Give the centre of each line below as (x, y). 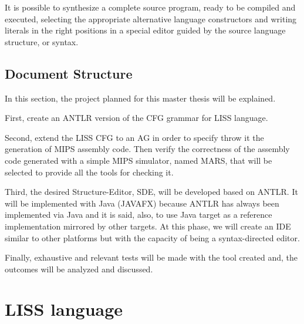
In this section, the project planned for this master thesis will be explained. (140, 98)
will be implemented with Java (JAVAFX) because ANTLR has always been (142, 203)
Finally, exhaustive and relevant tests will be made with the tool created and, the (151, 257)
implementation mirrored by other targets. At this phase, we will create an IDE (148, 226)
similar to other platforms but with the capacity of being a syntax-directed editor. (152, 237)
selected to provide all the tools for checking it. (89, 172)
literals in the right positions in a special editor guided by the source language (145, 30)
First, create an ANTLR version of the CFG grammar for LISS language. (136, 118)
